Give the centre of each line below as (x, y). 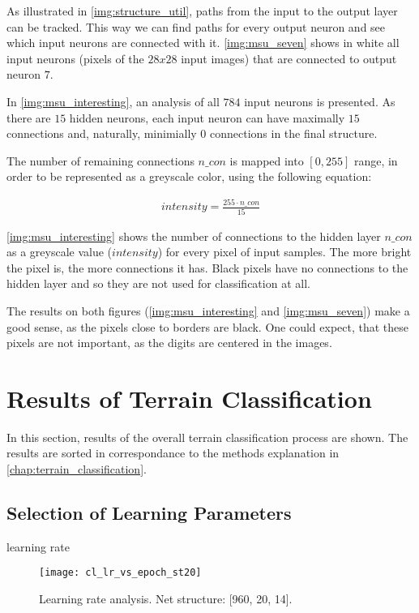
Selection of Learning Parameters (149, 513)
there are (29, 117)
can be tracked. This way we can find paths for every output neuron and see (196, 26)
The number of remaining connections (100, 160)
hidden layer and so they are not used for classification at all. (158, 283)
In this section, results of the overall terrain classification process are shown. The (207, 437)
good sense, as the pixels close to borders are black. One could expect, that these (208, 326)
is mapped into (267, 160)
